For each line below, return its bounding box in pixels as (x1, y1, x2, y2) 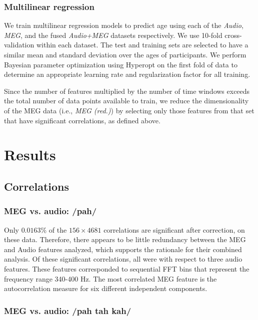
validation (4, 39, 34, 50)
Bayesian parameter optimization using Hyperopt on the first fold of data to (4, 59, 237, 69)
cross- (224, 29, 242, 40)
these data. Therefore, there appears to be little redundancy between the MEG (4, 234, 246, 245)
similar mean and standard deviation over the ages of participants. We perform (4, 49, 246, 59)
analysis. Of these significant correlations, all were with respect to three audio (4, 254, 242, 264)
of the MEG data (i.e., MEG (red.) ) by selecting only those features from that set (4, 105, 254, 115)
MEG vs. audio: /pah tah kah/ (4, 304, 131, 317)
